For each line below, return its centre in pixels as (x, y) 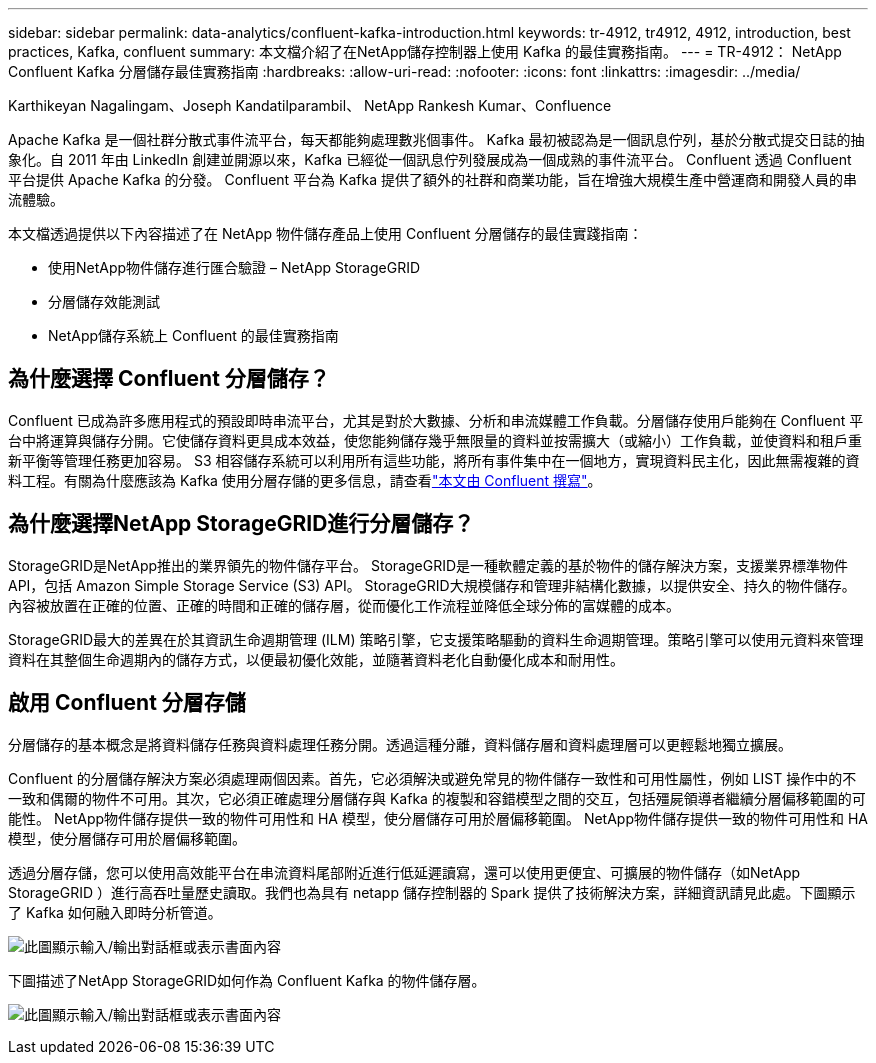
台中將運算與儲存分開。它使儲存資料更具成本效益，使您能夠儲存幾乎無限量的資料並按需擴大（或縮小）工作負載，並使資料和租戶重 (435, 440)
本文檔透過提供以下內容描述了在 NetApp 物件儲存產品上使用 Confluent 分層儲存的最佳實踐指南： (325, 233)
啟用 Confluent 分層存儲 (127, 703)
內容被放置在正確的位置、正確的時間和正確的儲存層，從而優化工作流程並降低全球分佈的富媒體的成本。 (344, 605)
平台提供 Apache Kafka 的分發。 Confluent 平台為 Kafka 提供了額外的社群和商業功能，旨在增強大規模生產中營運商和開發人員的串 (432, 179)
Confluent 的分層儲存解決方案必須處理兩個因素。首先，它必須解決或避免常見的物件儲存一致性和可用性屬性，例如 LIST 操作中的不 (432, 778)
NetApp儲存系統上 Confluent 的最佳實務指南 (193, 335)
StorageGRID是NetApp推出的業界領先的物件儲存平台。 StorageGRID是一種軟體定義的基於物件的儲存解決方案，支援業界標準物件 (428, 565)
